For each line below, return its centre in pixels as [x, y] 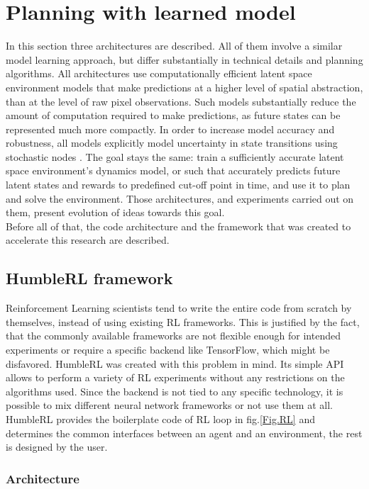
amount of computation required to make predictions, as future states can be [173, 115]
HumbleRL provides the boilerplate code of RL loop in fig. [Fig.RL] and [160, 418]
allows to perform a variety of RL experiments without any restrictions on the [175, 377]
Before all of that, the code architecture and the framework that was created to [178, 226]
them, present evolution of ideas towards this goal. [115, 212]
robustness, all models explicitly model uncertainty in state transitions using [172, 143]
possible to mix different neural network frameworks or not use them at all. [169, 405]
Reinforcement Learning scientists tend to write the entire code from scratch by [179, 308]
